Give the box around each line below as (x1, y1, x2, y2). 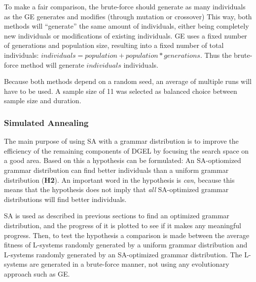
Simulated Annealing (4, 116, 89, 128)
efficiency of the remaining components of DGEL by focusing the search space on (4, 145, 249, 156)
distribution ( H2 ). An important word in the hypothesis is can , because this (4, 174, 235, 185)
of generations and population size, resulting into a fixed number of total (4, 40, 224, 50)
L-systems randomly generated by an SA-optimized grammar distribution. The (4, 249, 242, 259)
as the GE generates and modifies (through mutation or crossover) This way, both (4, 11, 252, 21)
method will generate (20, 59, 84, 70)
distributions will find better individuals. (4, 194, 127, 204)
